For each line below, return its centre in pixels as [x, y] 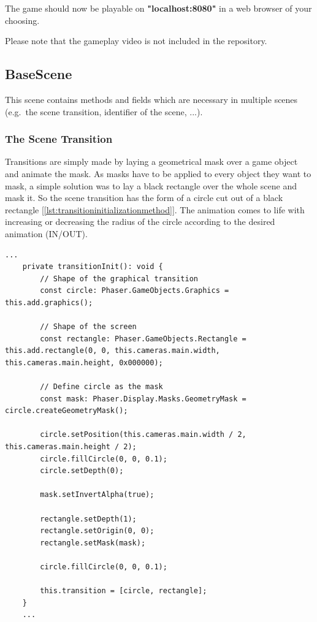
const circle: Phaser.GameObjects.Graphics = [135, 291]
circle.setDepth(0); [82, 471]
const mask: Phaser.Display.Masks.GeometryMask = [143, 399]
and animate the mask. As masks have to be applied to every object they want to [158, 173]
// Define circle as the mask [101, 387]
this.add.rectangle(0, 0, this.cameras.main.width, [113, 351]
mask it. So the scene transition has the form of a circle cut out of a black [144, 198]
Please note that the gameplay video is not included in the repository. [136, 41]
